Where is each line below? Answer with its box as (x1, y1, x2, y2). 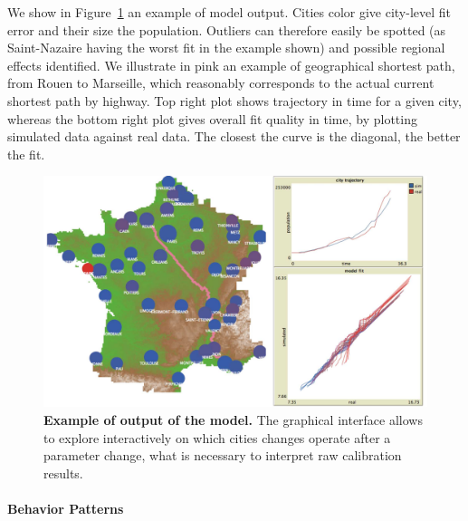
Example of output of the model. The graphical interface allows (43, 410, 423, 429)
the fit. (7, 144, 45, 163)
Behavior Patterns (7, 498, 124, 517)
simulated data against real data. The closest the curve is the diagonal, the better (7, 127, 461, 146)
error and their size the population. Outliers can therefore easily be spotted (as (7, 20, 446, 39)
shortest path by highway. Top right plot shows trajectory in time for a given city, (7, 91, 462, 110)
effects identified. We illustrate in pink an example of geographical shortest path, (7, 55, 455, 74)
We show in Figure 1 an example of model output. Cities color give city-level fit (7, 3, 452, 21)
